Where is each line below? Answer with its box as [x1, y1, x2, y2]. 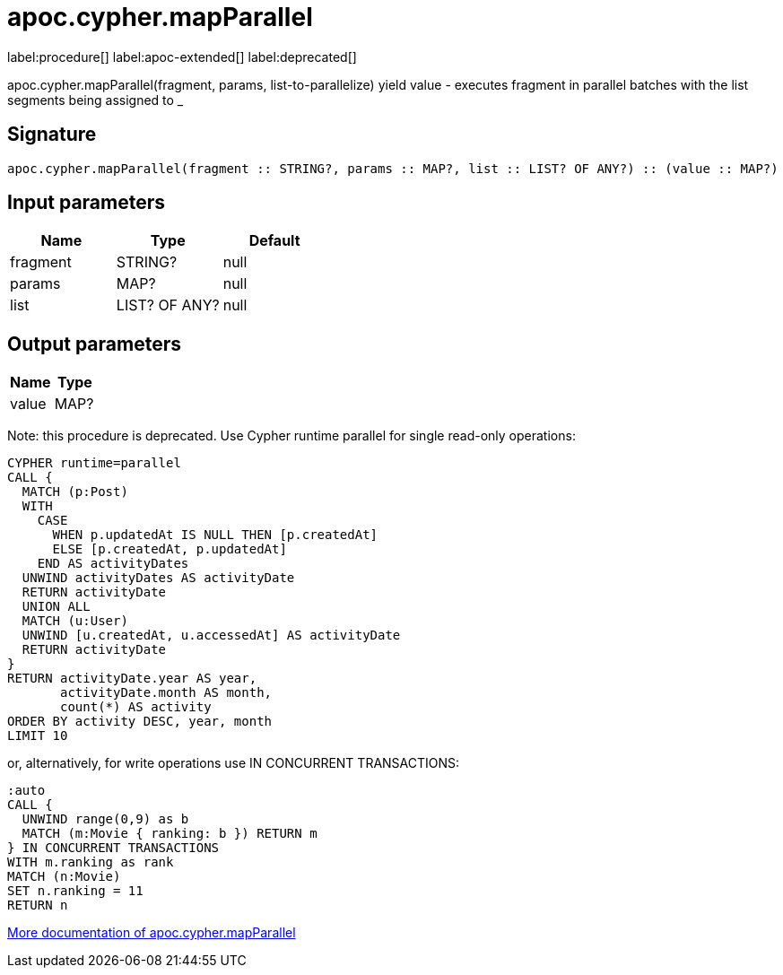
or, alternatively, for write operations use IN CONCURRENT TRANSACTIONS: [7, 755, 460, 771]
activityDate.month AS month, [60, 685, 273, 701]
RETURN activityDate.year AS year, [7, 671, 257, 686]
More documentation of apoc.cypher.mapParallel [7, 925, 296, 941]
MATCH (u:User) [22, 614, 128, 629]
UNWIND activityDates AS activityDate [22, 570, 295, 586]
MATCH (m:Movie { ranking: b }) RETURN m [22, 826, 318, 841]
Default [248, 231, 300, 250]
